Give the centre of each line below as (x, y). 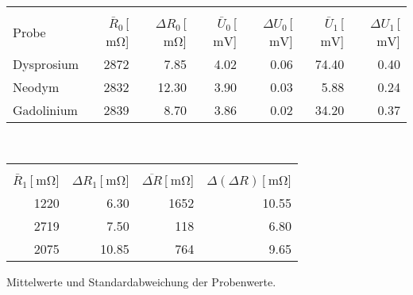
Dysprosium (46, 64)
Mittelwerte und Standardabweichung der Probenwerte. (141, 282)
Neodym (36, 87)
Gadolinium (45, 110)
